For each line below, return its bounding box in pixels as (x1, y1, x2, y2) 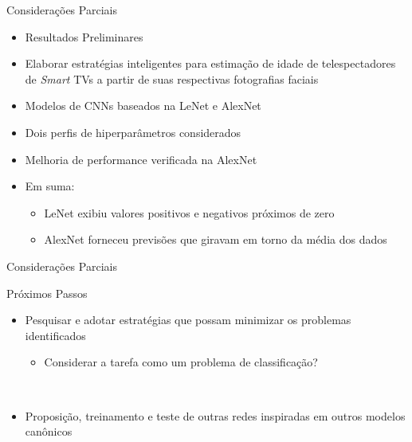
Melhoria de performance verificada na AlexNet (25, 151, 257, 167)
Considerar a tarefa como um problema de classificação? (44, 354, 318, 370)
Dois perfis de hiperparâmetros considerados (25, 123, 241, 140)
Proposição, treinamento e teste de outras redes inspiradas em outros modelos (25, 407, 406, 424)
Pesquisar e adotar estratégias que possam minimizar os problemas (25, 311, 351, 328)
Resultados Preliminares (25, 28, 143, 45)
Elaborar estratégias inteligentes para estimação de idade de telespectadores (25, 55, 396, 72)
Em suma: (25, 178, 75, 194)
